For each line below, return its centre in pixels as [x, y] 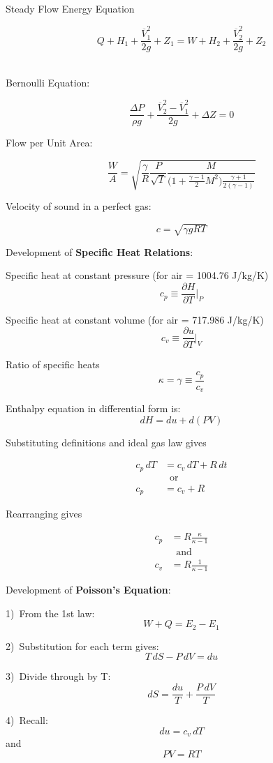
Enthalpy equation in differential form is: [93, 408]
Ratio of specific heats [53, 364]
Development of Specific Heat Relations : [99, 251]
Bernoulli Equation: [48, 82]
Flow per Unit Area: [49, 143]
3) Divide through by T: [58, 676]
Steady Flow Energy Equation [70, 8]
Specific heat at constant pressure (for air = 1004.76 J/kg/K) [137, 275]
